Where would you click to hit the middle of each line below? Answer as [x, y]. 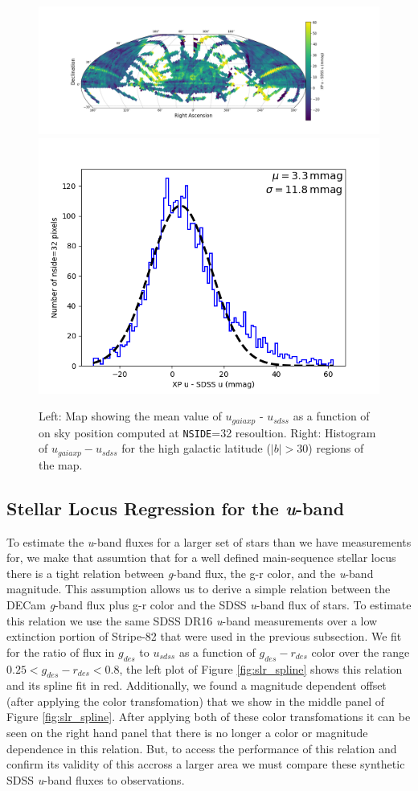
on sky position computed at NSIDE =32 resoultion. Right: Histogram [207, 432]
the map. [61, 464]
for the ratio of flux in [61, 652]
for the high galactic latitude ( [196, 448]
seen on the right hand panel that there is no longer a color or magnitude [187, 733]
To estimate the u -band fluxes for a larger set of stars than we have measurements [209, 541]
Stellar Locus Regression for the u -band [176, 508]
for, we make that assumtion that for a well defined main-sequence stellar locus [201, 557]
